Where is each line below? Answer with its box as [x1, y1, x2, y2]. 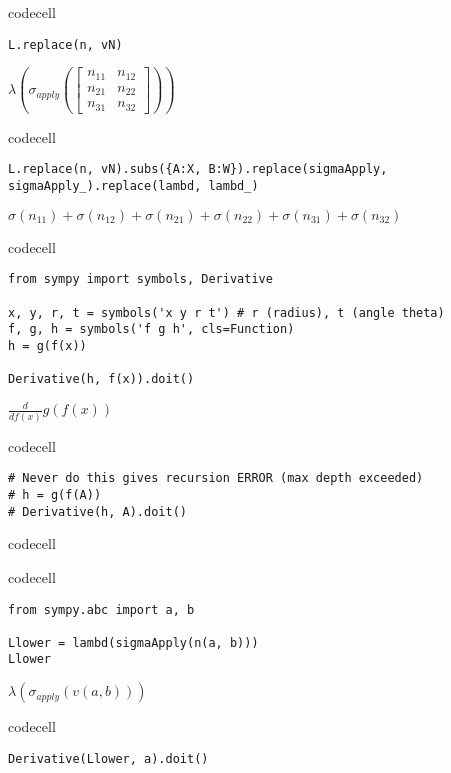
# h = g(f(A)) [8, 488, 102, 503]
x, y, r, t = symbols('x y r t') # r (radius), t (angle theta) [8, 305, 445, 320]
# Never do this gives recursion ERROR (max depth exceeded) [8, 471, 424, 486]
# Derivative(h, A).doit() [8, 504, 187, 519]
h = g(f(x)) [8, 338, 87, 353]
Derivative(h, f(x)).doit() [8, 372, 195, 387]
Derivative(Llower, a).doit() [8, 751, 209, 766]
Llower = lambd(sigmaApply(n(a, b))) [8, 635, 259, 650]
